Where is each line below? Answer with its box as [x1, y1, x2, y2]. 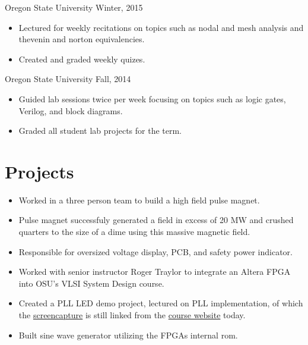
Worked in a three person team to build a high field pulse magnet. [18, 193, 260, 206]
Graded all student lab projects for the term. [18, 124, 182, 137]
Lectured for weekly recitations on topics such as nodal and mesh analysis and [18, 21, 304, 33]
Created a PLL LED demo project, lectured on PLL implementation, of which [18, 297, 303, 309]
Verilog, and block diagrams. [18, 104, 123, 117]
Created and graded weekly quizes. [18, 52, 145, 65]
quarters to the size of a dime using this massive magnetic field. [18, 225, 250, 238]
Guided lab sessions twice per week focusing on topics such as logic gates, [18, 92, 286, 105]
